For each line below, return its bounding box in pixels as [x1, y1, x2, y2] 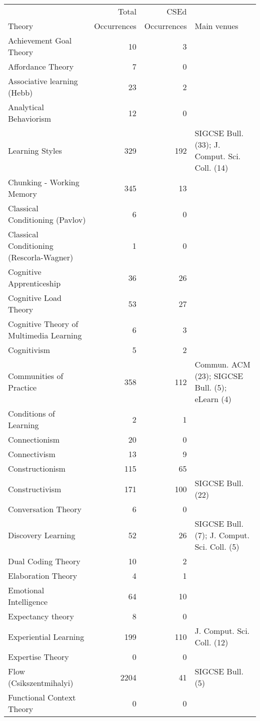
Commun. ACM [194, 358, 250, 370]
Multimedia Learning [8, 329, 82, 341]
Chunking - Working [8, 176, 79, 188]
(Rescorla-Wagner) [8, 251, 73, 263]
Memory [8, 188, 37, 199]
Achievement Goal [8, 35, 72, 46]
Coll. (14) [194, 162, 228, 173]
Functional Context [8, 691, 76, 703]
